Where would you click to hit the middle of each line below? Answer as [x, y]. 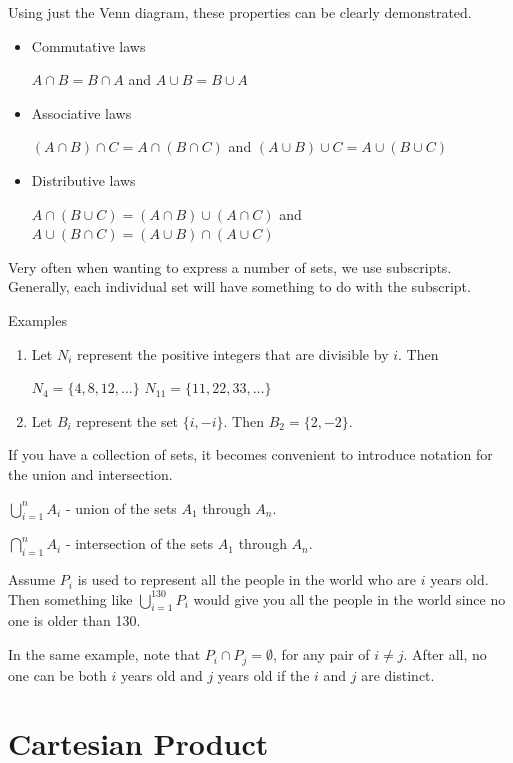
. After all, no [445, 654]
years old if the [263, 674]
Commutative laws [88, 45]
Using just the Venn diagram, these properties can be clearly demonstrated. [240, 12]
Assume [32, 579]
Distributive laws [83, 179]
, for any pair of [321, 654]
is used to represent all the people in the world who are [247, 579]
